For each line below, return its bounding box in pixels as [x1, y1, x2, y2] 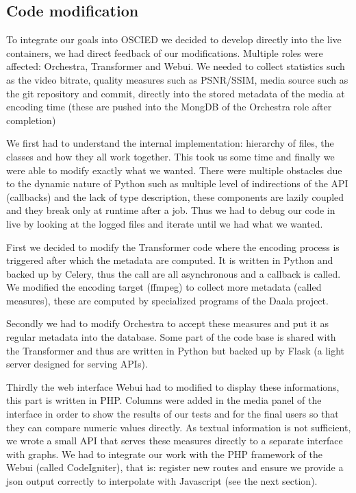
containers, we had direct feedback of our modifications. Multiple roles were [6, 45, 323, 60]
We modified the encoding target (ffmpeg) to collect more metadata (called [6, 280, 322, 294]
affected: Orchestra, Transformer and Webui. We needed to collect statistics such [6, 59, 345, 73]
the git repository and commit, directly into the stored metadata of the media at [6, 86, 345, 100]
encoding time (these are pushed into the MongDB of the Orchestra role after [6, 99, 332, 114]
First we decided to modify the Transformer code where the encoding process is [6, 239, 340, 254]
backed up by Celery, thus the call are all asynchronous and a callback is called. [6, 266, 341, 280]
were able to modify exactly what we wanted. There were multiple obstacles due [6, 163, 342, 177]
